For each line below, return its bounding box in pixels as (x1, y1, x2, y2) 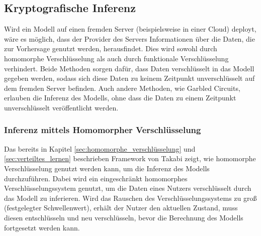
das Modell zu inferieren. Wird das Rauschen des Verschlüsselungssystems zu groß (4, 192, 257, 203)
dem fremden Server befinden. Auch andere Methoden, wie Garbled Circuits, (4, 82, 240, 93)
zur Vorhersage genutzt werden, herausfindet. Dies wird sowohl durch (4, 43, 217, 54)
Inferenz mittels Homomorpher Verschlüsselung (4, 124, 201, 136)
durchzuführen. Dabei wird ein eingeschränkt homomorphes (4, 173, 188, 183)
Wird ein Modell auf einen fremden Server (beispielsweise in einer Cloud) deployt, (4, 24, 256, 34)
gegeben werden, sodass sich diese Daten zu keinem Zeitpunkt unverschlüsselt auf (4, 73, 255, 83)
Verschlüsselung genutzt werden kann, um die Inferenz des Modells (4, 163, 210, 173)
